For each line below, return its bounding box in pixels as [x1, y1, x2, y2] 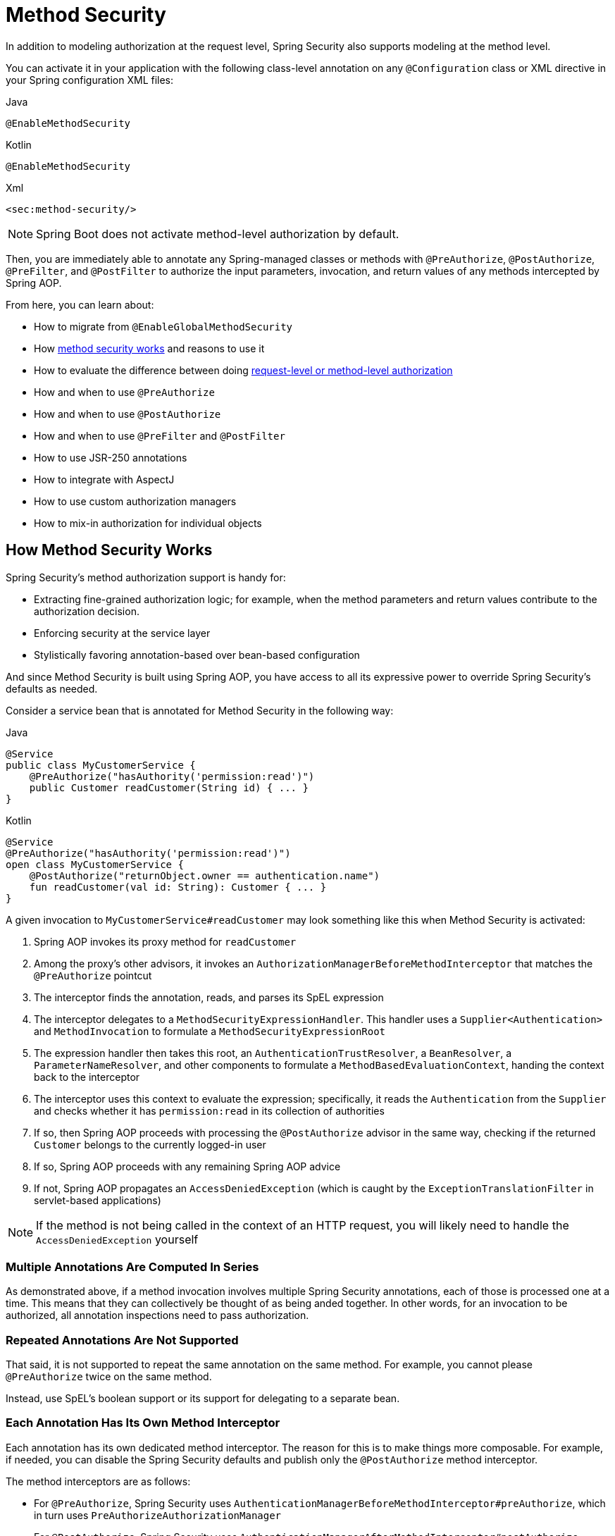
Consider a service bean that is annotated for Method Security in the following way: [6, 704, 394, 717]
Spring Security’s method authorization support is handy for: [6, 571, 286, 583]
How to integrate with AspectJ [34, 473, 175, 485]
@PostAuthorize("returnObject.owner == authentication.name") [29, 869, 380, 881]
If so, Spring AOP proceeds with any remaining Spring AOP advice [34, 1160, 341, 1172]
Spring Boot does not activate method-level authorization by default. [36, 226, 399, 241]
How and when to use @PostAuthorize [34, 407, 221, 420]
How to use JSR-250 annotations [34, 451, 187, 464]
